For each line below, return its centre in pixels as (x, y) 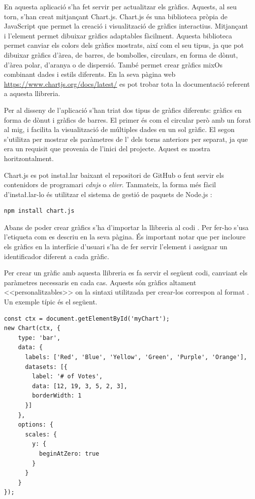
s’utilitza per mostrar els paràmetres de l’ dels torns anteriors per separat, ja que (126, 139)
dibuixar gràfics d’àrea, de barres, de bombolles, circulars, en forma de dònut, (121, 54)
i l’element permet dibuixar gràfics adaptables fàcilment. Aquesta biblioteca (118, 35)
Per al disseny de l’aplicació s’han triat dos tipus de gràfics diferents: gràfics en (123, 110)
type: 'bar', (39, 338)
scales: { (41, 434)
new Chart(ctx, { (32, 328)
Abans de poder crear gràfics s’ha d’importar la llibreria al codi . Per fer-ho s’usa (126, 227)
